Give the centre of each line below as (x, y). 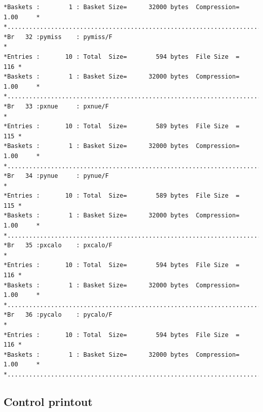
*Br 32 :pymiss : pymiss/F (58, 37)
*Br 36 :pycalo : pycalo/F (58, 315)
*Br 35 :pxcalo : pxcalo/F (58, 246)
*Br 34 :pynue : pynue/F (56, 176)
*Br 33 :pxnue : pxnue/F (56, 106)
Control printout (48, 401)
